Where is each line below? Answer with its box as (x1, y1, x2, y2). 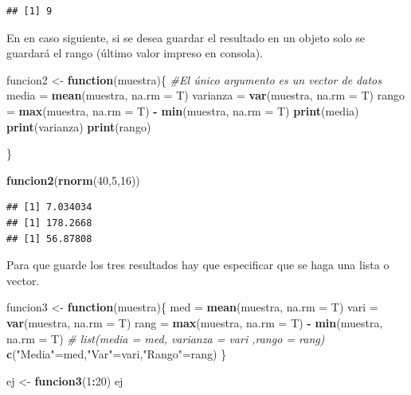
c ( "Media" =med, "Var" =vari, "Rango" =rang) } (6, 346, 227, 362)
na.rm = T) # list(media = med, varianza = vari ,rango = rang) (6, 330, 325, 346)
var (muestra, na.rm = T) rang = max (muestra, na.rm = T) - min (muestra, (6, 314, 383, 330)
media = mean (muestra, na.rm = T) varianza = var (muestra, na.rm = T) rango (6, 87, 405, 104)
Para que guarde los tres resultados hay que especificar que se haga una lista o (6, 256, 389, 273)
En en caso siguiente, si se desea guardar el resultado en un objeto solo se (6, 29, 366, 45)
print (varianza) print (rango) (6, 118, 151, 135)
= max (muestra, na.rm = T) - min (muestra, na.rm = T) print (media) (6, 102, 359, 119)
